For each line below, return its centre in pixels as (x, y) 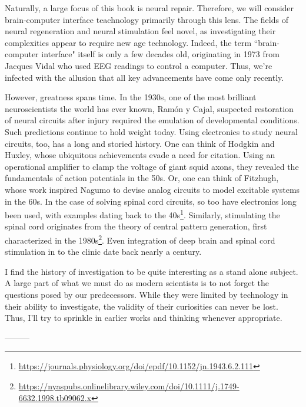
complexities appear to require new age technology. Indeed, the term (128, 42)
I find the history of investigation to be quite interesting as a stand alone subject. (152, 271)
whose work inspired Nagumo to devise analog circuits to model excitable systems (152, 189)
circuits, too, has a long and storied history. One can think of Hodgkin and (140, 143)
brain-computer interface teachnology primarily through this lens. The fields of (147, 19)
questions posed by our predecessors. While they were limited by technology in (147, 294)
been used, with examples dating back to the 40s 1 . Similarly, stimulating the (142, 214)
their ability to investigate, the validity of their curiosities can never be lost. (142, 306)
